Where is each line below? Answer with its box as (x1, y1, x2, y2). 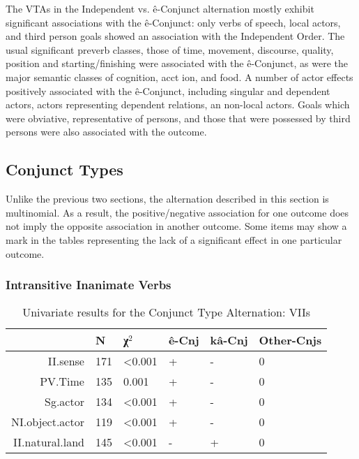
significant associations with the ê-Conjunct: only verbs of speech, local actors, (6, 15, 341, 29)
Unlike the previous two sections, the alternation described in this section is (6, 191, 329, 206)
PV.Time (40, 373, 84, 390)
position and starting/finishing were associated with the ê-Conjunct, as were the (6, 56, 348, 71)
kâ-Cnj (210, 332, 248, 349)
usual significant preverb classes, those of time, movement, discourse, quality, (6, 42, 334, 57)
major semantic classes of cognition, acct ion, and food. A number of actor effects (6, 69, 353, 84)
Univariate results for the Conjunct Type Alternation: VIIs (22, 304, 311, 321)
